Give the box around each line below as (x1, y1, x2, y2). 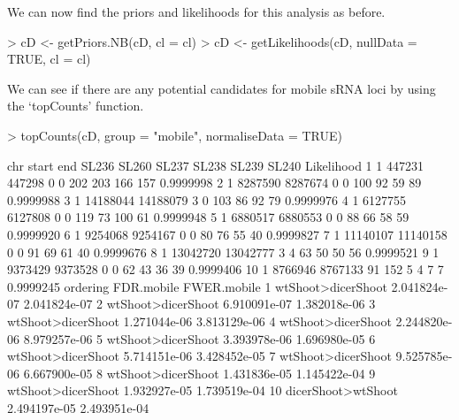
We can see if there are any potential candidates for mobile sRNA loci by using (7, 79, 436, 97)
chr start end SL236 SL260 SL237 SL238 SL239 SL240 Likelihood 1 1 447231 (7, 156, 424, 174)
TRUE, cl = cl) (7, 50, 91, 68)
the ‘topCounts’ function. (7, 96, 144, 115)
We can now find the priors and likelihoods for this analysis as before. (7, 3, 386, 20)
